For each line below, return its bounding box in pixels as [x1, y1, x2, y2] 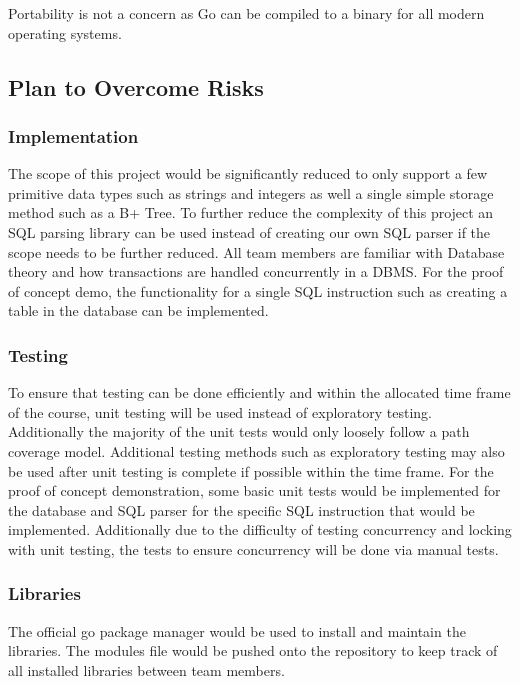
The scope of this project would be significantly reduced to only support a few [8, 163, 488, 184]
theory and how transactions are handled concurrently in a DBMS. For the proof [8, 261, 504, 282]
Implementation [8, 123, 139, 148]
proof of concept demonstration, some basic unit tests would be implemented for [8, 480, 501, 501]
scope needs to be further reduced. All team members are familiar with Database [8, 241, 505, 262]
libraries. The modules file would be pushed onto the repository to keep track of [8, 640, 498, 661]
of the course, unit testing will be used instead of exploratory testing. [8, 401, 433, 422]
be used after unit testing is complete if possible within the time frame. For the [8, 460, 494, 481]
